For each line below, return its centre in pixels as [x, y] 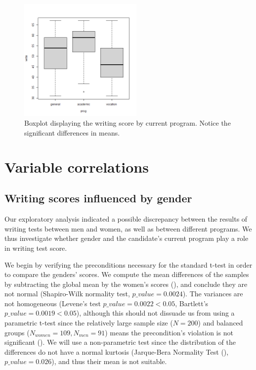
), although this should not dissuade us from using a [155, 313]
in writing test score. [36, 248]
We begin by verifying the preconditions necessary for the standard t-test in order [128, 264]
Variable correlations [77, 166]
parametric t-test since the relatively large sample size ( [89, 323]
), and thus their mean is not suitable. [109, 361]
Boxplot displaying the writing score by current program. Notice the [128, 123]
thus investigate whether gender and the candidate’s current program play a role [127, 238]
